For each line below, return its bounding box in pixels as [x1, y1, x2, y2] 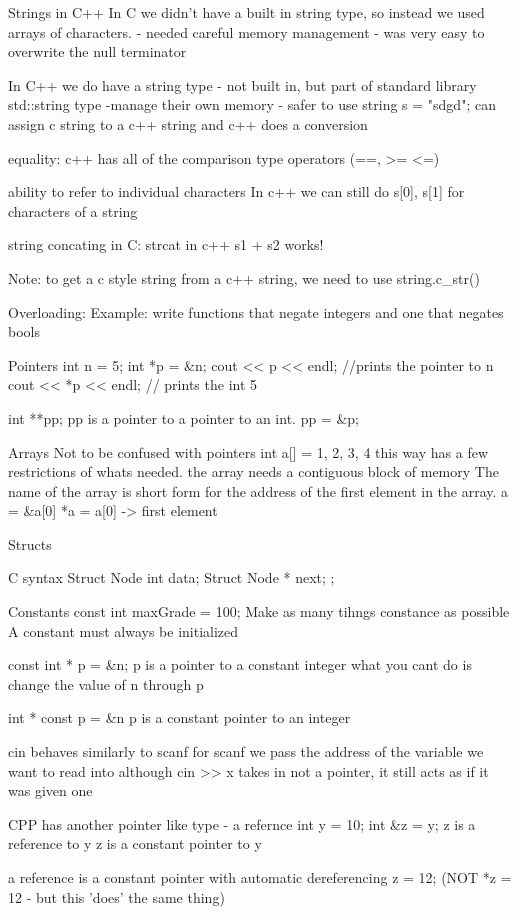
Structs [8, 533, 52, 554]
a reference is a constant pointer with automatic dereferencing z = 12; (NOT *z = [8, 867, 512, 887]
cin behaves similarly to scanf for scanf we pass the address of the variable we [8, 741, 484, 762]
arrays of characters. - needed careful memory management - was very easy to [8, 21, 485, 42]
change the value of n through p [8, 673, 204, 694]
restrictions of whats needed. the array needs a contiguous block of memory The [8, 461, 499, 482]
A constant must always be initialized [8, 620, 239, 641]
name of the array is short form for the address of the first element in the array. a [8, 480, 509, 501]
